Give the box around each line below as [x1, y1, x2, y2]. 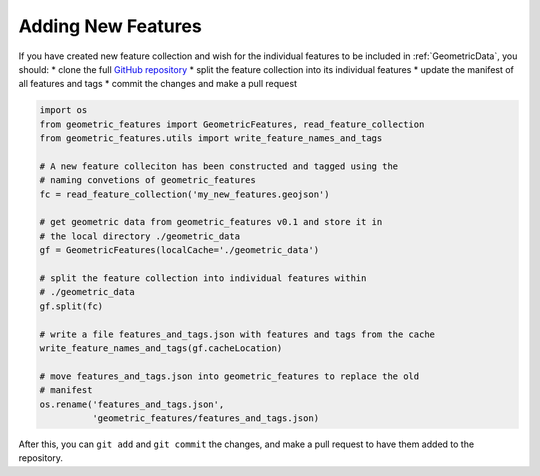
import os [39, 105, 88, 116]
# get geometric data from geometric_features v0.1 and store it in [39, 216, 383, 228]
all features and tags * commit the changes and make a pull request [18, 78, 297, 90]
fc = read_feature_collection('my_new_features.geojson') [39, 188, 330, 200]
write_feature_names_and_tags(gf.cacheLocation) [39, 342, 283, 354]
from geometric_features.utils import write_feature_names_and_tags [39, 133, 383, 144]
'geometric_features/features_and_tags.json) [91, 412, 320, 424]
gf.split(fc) [39, 300, 104, 312]
